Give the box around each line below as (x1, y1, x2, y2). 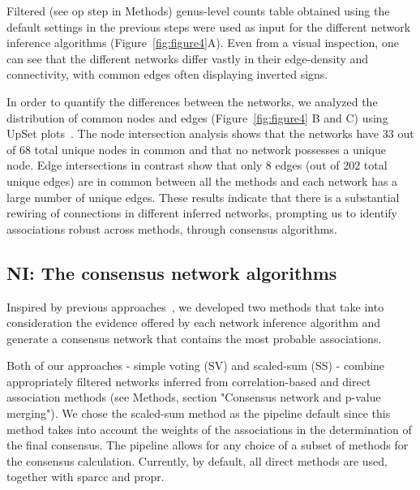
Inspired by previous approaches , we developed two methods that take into (6, 298, 384, 315)
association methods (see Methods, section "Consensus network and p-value (6, 389, 381, 406)
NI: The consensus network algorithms (6, 260, 337, 285)
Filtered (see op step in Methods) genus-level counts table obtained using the (6, 2, 390, 19)
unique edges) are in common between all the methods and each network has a (6, 172, 398, 189)
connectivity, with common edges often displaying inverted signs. (6, 66, 328, 83)
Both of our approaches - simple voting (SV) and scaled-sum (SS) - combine (6, 357, 385, 374)
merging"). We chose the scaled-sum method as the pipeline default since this (6, 405, 391, 422)
